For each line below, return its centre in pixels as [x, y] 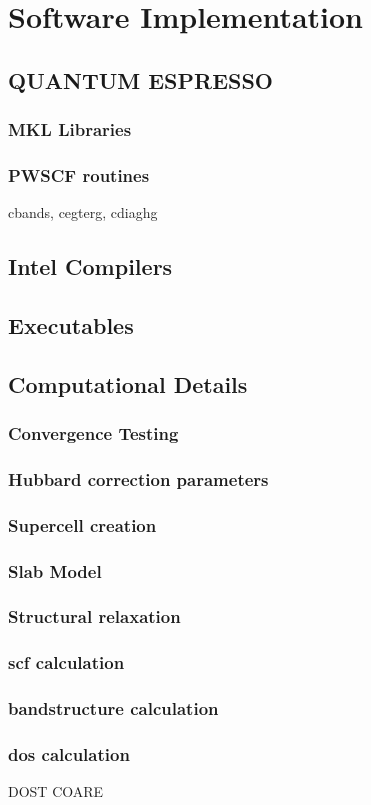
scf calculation [66, 662]
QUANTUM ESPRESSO [141, 79]
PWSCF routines [79, 174]
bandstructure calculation [113, 708]
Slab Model [55, 570]
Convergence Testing [93, 433]
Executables [71, 324]
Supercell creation [82, 524]
